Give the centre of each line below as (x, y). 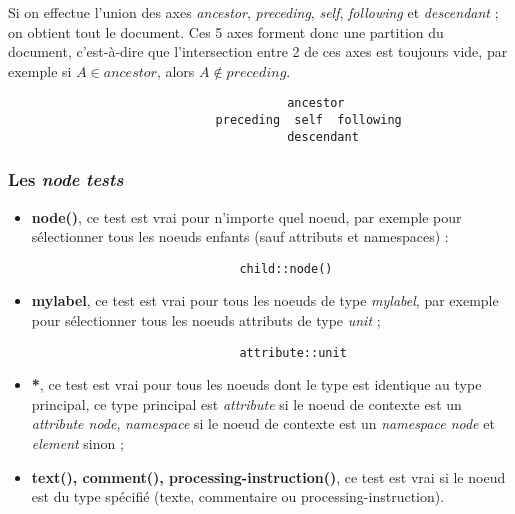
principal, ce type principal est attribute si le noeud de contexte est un (246, 403)
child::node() (286, 268)
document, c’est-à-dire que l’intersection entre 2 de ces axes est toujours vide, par (258, 51)
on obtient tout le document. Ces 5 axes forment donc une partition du (226, 31)
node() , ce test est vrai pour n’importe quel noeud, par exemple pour (246, 216)
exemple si (40, 70)
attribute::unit (293, 352)
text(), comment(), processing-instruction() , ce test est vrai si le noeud (268, 476)
